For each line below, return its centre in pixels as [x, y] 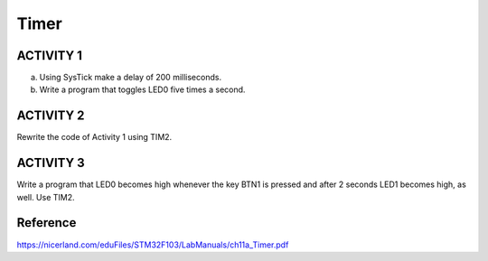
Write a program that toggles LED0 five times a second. [142, 89]
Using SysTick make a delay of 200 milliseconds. [130, 78]
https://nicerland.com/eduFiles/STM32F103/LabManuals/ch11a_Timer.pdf [153, 245]
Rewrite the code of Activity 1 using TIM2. [94, 137]
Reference [47, 223]
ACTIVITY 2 [51, 116]
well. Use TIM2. [46, 197]
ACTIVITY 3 [51, 163]
